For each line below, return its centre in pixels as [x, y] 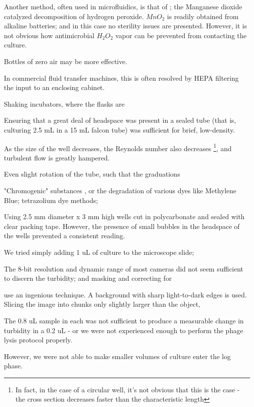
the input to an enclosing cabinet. [54, 87]
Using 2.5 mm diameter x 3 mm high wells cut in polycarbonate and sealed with [124, 216]
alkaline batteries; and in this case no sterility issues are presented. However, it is [126, 26]
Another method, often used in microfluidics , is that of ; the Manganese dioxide [123, 6]
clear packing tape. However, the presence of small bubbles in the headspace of [122, 226]
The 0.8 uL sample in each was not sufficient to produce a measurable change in [124, 320]
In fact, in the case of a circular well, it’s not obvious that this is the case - [127, 389]
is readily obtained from [203, 16]
